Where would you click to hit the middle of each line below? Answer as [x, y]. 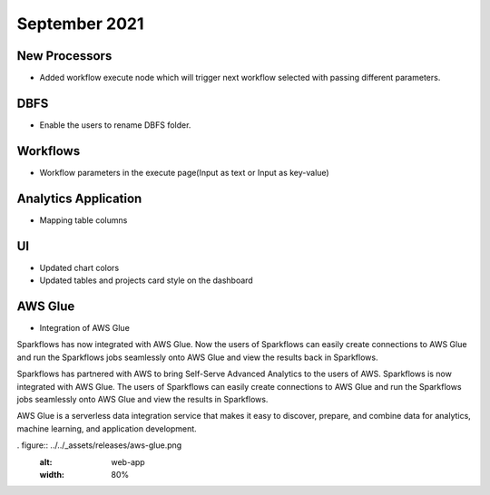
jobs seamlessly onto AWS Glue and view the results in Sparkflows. [142, 399]
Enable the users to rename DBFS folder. [115, 125]
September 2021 [80, 24]
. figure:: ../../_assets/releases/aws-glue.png [99, 445]
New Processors [64, 56]
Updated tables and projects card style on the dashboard [146, 280]
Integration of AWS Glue [85, 327]
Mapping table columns [83, 220]
